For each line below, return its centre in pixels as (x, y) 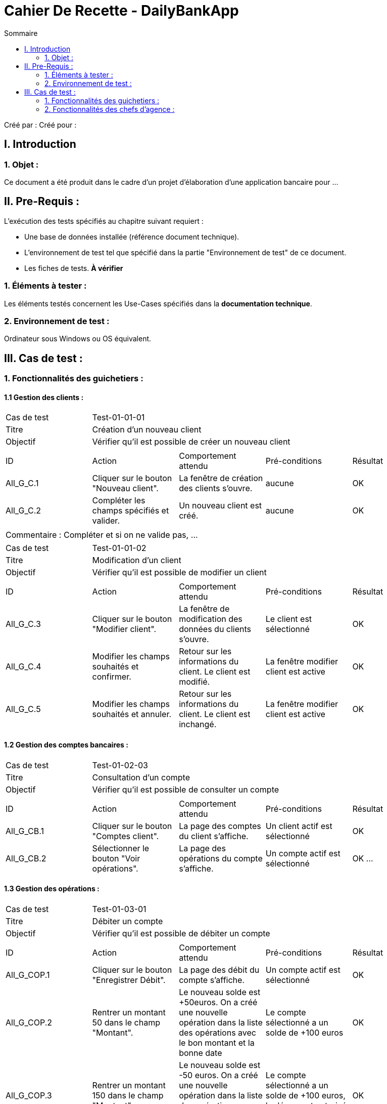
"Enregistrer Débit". (129, 980)
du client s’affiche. (214, 836)
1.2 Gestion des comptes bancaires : (66, 744)
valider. (106, 521)
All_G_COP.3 (29, 1095)
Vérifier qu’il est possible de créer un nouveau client (191, 442)
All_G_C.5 (23, 709)
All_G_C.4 (23, 667)
